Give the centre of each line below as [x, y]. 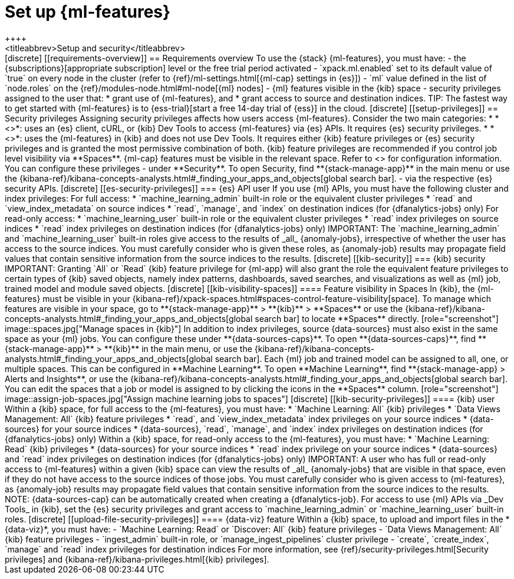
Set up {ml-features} [88, 12]
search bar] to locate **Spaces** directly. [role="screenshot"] [377, 318]
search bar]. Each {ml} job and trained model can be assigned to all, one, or [362, 358]
